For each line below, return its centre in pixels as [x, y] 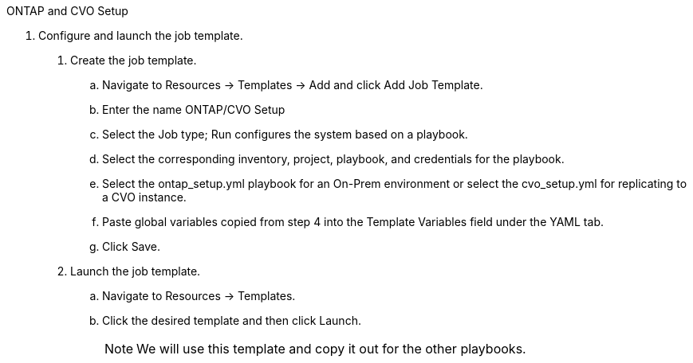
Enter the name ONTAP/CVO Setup [194, 109]
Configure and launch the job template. [141, 35]
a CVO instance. [144, 197]
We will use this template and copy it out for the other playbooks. [331, 349]
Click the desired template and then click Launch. [232, 320]
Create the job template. [134, 60]
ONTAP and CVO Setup [67, 11]
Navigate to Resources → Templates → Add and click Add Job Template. [293, 85]
